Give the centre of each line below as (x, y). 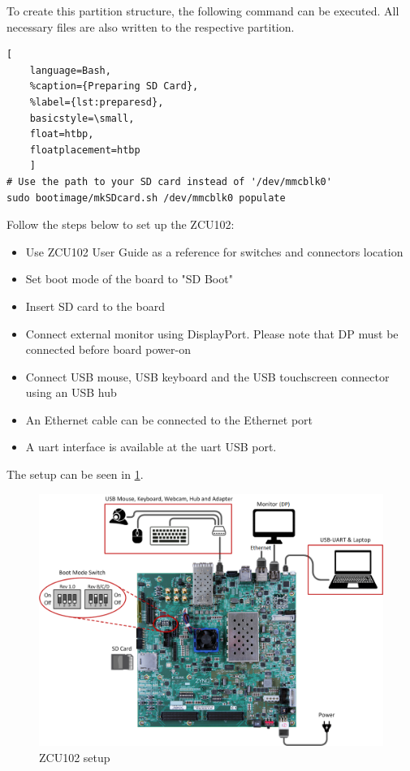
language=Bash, (70, 70)
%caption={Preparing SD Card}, (114, 86)
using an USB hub (71, 392)
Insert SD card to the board (95, 306)
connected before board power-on (108, 349)
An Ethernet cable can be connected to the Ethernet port (169, 419)
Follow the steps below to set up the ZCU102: (121, 224)
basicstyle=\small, (82, 118)
